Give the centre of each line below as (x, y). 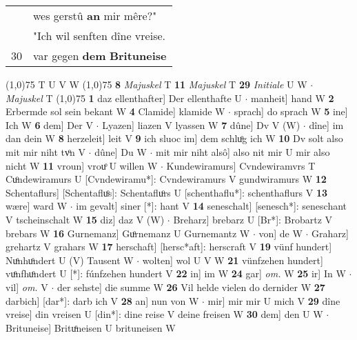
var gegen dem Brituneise (100, 56)
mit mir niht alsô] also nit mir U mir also (243, 151)
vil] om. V (27, 287)
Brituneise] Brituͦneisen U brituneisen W (91, 327)
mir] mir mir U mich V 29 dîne (274, 300)
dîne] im (326, 124)
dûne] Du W (121, 151)
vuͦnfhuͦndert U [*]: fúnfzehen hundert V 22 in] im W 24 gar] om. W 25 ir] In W (176, 273)
